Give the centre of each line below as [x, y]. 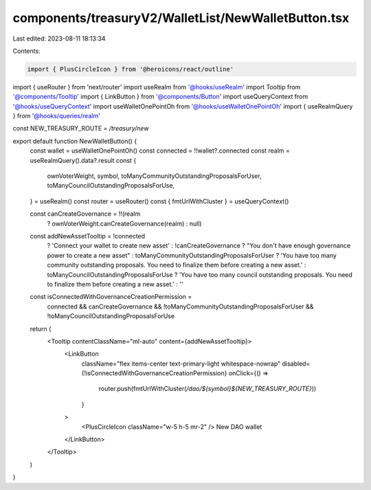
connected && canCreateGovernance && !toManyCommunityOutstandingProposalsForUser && [180, 307]
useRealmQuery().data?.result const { [83, 160]
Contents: [26, 51]
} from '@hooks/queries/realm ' [57, 116]
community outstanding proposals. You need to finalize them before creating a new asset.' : [177, 265]
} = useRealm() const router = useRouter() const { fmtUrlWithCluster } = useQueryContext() [159, 201]
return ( [41, 328]
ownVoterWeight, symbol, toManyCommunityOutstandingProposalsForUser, [154, 176]
